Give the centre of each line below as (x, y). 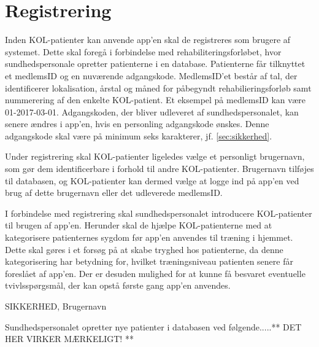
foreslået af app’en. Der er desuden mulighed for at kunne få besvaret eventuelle (155, 273)
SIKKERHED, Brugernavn (56, 306)
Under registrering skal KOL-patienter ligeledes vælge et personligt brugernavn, (155, 156)
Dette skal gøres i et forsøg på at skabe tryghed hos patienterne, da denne (144, 249)
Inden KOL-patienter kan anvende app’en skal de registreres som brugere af (148, 40)
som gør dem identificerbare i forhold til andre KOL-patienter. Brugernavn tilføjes (159, 169)
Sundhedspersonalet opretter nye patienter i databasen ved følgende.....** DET (153, 326)
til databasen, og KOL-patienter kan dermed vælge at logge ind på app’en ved (152, 180)
